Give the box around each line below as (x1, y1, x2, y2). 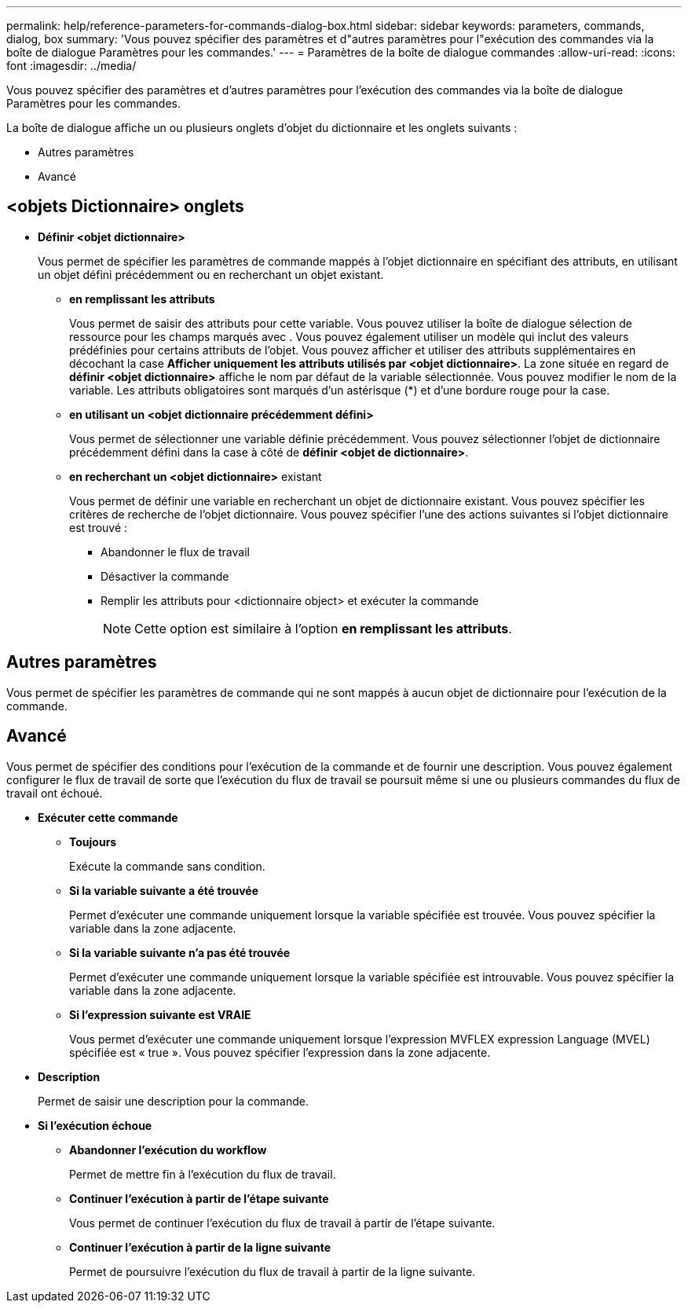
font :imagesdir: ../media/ (6, 59, 137, 72)
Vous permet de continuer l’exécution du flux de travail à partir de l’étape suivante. (69, 1215, 496, 1230)
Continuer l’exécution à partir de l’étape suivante (69, 1191, 329, 1205)
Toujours (69, 834, 117, 849)
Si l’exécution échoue (38, 1118, 152, 1132)
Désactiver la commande (101, 569, 229, 583)
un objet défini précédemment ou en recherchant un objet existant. (38, 267, 384, 281)
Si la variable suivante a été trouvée (69, 883, 258, 897)
